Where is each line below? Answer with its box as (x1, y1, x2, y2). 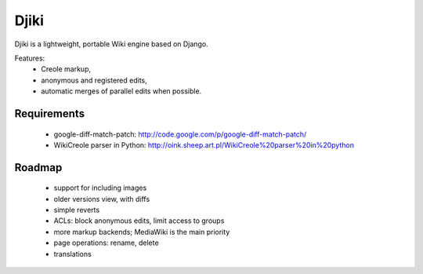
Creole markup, (41, 64, 92, 74)
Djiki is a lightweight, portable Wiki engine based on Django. (14, 39, 208, 49)
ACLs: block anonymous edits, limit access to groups (53, 216, 225, 225)
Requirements (14, 107, 85, 120)
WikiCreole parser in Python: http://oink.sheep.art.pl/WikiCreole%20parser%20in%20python (53, 140, 354, 149)
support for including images (53, 183, 147, 192)
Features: (14, 53, 45, 63)
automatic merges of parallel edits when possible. (41, 86, 202, 96)
